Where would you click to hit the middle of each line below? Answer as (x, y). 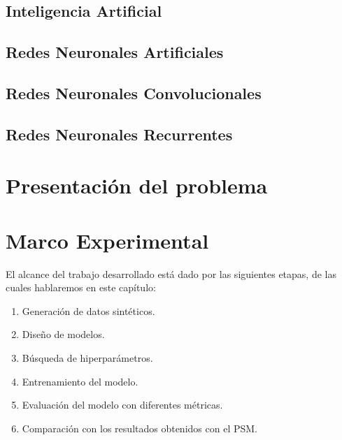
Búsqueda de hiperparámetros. (87, 358)
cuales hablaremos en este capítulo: (81, 287)
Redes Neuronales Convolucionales (134, 93)
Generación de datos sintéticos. (88, 310)
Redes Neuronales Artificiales (115, 52)
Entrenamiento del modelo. (80, 381)
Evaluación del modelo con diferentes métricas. (122, 405)
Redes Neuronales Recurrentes (119, 134)
